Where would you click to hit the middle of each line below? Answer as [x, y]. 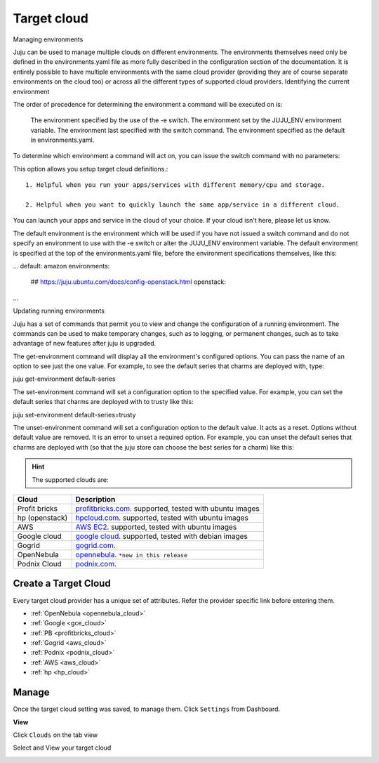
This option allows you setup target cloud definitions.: [91, 169]
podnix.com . [96, 564]
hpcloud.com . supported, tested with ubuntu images [162, 518]
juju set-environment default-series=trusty [74, 415]
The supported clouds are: [70, 480]
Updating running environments [59, 311]
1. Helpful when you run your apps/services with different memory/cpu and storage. [175, 185]
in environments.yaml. [62, 140]
